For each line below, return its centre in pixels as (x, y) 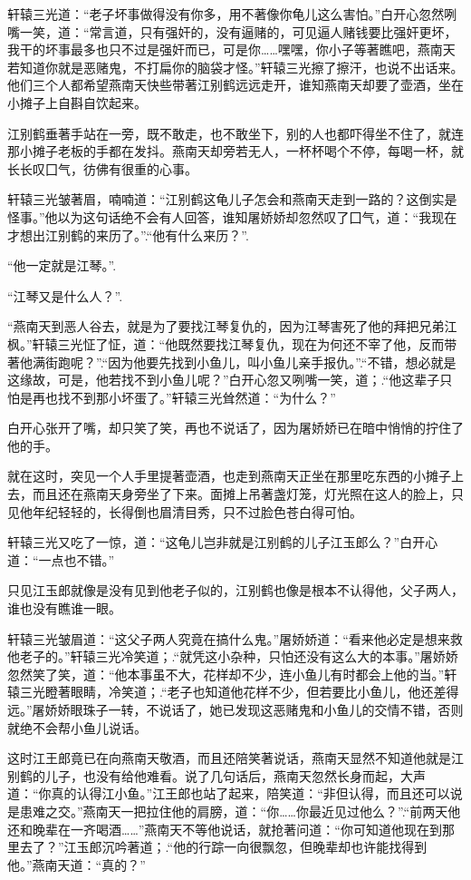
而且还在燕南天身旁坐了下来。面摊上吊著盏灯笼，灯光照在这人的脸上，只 (248, 494)
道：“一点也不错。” (61, 559)
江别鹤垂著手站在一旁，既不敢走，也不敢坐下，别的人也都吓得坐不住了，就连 (235, 133)
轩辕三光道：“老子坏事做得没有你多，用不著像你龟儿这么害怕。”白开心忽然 (226, 14)
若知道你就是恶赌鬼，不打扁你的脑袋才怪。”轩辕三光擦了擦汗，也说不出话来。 (235, 67)
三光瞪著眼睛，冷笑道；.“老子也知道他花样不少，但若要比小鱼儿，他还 (226, 692)
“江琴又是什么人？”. (65, 295)
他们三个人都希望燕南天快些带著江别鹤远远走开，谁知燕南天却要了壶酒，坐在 (235, 85)
